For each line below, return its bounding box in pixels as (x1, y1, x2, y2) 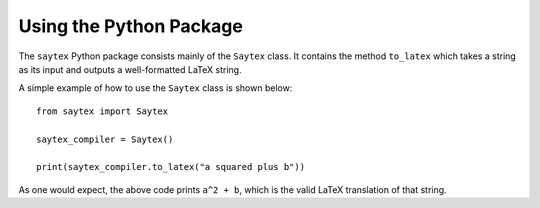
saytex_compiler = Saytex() (36, 133, 174, 145)
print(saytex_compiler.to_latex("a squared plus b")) (36, 161, 305, 173)
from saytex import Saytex (36, 105, 169, 117)
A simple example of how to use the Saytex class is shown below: (18, 82, 293, 94)
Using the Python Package (18, 15, 244, 37)
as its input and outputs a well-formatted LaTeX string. (18, 63, 242, 75)
